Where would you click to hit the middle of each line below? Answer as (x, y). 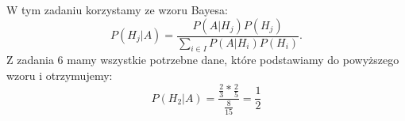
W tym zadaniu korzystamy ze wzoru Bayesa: (117, 9)
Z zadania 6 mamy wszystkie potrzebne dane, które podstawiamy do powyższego (203, 60)
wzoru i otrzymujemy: (60, 76)
